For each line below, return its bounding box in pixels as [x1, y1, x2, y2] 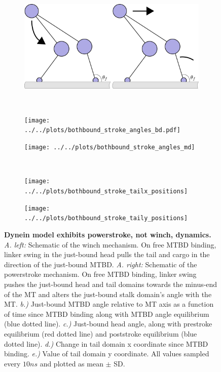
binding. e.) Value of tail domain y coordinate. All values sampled [4, 348, 209, 359]
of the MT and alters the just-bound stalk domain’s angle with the [4, 288, 212, 299]
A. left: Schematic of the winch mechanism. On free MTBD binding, [4, 239, 216, 250]
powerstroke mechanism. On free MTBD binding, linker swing [4, 269, 197, 279]
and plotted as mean [40, 358, 103, 368]
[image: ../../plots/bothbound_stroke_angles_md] [24, 144, 195, 151]
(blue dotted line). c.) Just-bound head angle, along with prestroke [4, 318, 212, 329]
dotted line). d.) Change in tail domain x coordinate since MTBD [4, 338, 208, 349]
